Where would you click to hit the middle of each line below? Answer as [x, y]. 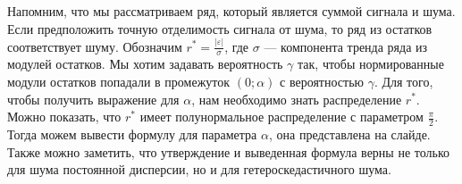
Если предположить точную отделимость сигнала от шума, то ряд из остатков [220, 28]
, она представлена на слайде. [349, 134]
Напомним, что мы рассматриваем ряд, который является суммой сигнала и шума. [231, 11]
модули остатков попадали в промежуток [119, 81]
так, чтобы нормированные [371, 64]
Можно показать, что [64, 117]
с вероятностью [322, 81]
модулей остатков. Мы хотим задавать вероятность [145, 64]
